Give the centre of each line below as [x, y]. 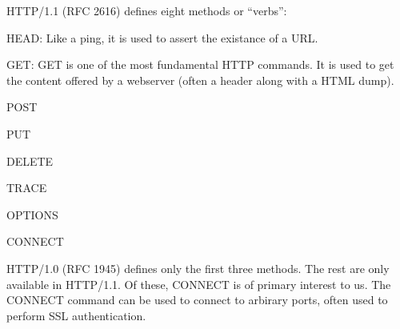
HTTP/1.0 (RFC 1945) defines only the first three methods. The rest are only [198, 268]
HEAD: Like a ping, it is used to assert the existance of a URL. [162, 37]
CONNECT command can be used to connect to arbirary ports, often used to [197, 300]
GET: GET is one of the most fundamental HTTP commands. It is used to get [200, 64]
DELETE [30, 160]
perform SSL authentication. [76, 315]
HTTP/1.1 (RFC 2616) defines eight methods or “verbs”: [147, 10]
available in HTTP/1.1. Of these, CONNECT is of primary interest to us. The [199, 284]
